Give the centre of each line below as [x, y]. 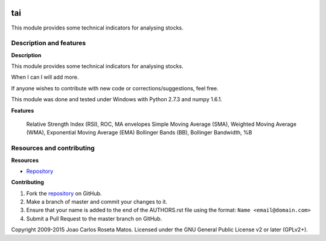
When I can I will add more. [45, 77]
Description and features [49, 43]
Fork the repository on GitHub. [64, 193]
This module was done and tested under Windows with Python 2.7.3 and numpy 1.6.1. [117, 99]
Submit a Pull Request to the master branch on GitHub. [94, 218]
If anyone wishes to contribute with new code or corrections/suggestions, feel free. [115, 88]
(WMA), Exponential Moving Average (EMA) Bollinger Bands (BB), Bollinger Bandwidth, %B [139, 133]
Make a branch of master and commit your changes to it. [97, 202]
